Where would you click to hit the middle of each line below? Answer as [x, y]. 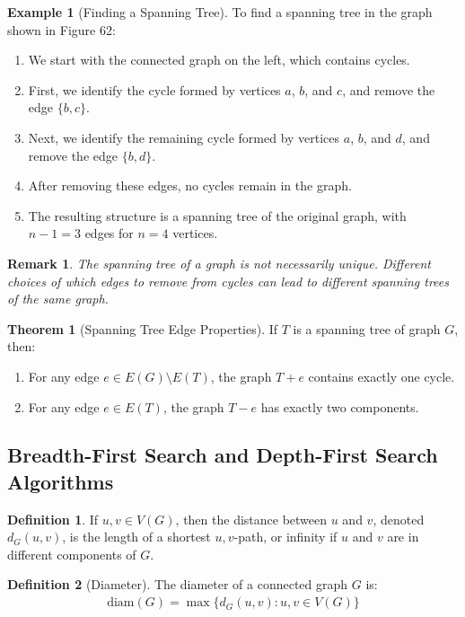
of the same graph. [58, 299]
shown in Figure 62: [61, 29]
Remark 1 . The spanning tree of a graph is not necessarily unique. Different [219, 263]
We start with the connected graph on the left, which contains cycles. [219, 60]
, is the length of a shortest [136, 537]
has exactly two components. [340, 406]
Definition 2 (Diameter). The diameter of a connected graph [178, 584]
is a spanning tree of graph [367, 328]
